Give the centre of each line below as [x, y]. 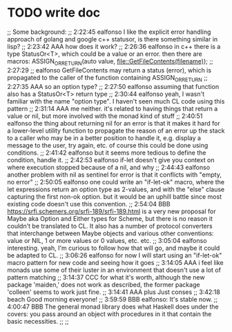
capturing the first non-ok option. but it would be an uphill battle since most [115, 196]
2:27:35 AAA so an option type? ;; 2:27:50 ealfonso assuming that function [113, 86]
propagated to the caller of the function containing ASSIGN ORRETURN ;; [107, 78]
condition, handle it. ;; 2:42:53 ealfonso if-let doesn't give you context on [111, 159]
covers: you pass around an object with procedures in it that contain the [109, 314]
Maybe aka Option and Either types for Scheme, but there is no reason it [110, 218]
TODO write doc [54, 13]
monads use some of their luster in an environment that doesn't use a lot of [114, 270]
